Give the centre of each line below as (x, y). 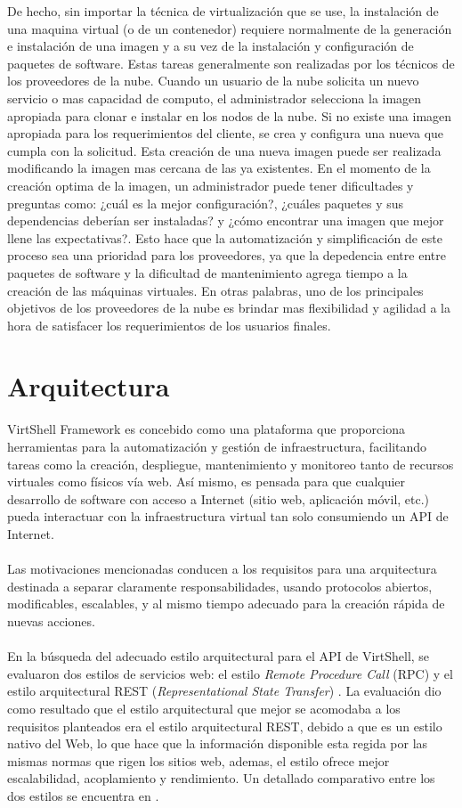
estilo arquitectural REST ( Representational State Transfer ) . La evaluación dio (224, 691)
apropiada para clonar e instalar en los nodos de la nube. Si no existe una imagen (230, 115)
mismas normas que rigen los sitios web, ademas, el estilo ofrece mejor (199, 760)
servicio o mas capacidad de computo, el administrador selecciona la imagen (215, 98)
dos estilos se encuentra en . (83, 795)
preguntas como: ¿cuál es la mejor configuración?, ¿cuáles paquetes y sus (206, 203)
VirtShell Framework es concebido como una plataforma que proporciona (206, 429)
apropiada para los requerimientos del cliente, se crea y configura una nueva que (226, 133)
